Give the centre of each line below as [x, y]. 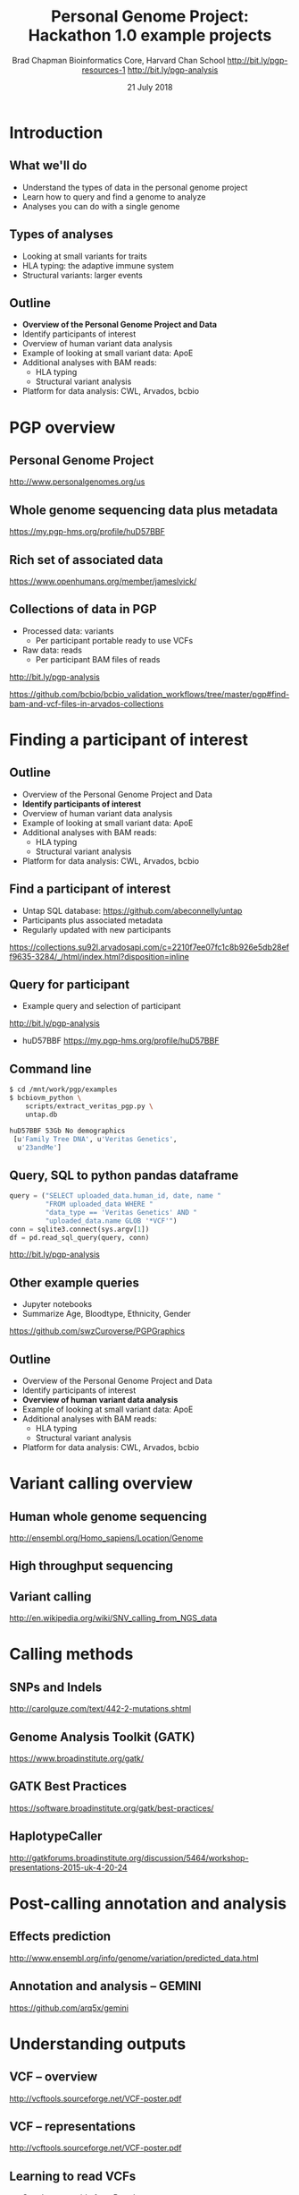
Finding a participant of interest [129, 739]
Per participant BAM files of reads [98, 659]
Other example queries [75, 1282]
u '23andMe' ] [40, 1148]
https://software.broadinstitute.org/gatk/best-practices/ [112, 1808]
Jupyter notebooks [57, 1304]
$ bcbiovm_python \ [46, 1098]
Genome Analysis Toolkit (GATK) [102, 1737]
